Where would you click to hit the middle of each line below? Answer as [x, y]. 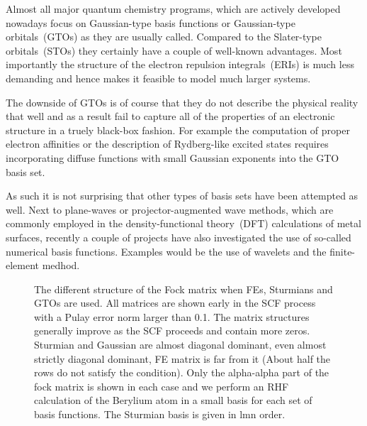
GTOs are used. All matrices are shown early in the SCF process [175, 303]
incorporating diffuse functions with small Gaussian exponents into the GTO [173, 157]
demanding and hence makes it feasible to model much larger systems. [158, 78]
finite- [343, 251]
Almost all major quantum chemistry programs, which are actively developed [173, 9]
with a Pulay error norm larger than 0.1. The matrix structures [172, 316]
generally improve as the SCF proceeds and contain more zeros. [172, 331]
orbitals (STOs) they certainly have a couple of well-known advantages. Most [174, 50]
